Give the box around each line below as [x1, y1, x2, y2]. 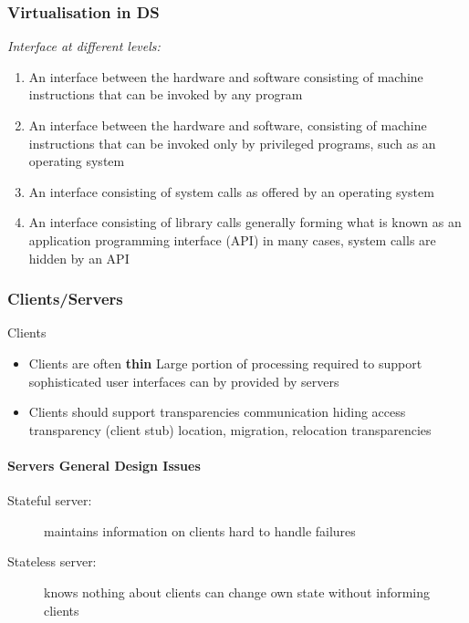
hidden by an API [28, 248, 130, 267]
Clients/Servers [7, 287, 123, 310]
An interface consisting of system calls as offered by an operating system [28, 182, 434, 201]
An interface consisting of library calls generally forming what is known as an [28, 213, 462, 232]
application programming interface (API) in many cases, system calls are [28, 230, 436, 249]
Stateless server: [7, 552, 97, 571]
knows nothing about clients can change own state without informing [44, 582, 431, 601]
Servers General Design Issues [7, 455, 201, 474]
